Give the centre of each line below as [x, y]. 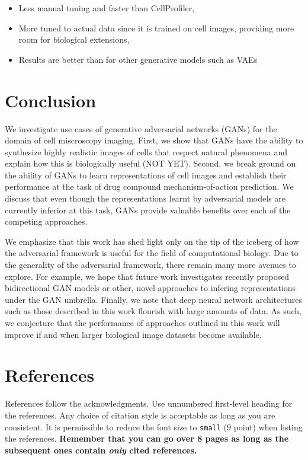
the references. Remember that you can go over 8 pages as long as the [147, 438]
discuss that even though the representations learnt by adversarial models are [145, 198]
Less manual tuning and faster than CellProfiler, [107, 8]
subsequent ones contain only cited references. [101, 450]
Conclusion [51, 100]
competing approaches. [46, 221]
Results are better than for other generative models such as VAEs [138, 59]
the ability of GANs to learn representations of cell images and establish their [146, 175]
